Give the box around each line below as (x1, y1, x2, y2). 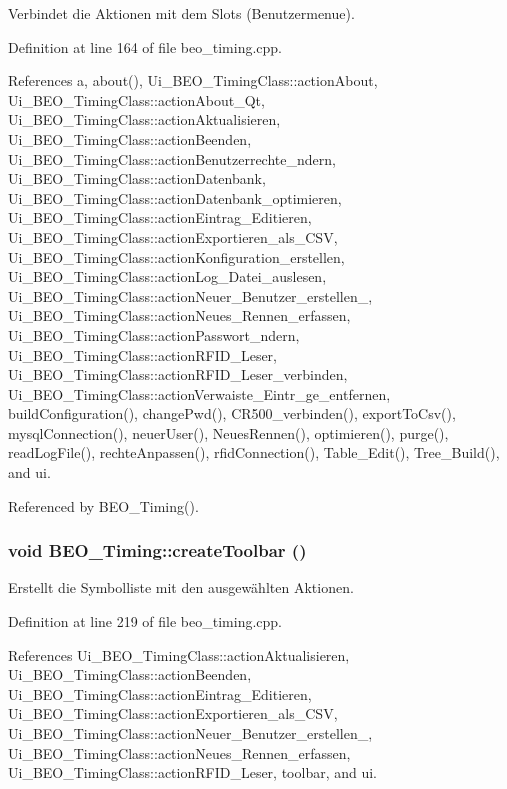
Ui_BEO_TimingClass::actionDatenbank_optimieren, (8, 187, 342, 208)
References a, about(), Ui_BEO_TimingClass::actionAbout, (8, 70, 378, 91)
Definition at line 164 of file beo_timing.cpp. (8, 36, 283, 57)
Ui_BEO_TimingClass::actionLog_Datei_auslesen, (8, 266, 327, 287)
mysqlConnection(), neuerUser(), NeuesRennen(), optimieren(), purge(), (8, 422, 449, 443)
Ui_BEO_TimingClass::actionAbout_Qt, (8, 89, 265, 110)
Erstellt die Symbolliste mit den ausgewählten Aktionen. (8, 577, 354, 598)
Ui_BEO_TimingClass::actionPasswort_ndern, (8, 324, 300, 345)
